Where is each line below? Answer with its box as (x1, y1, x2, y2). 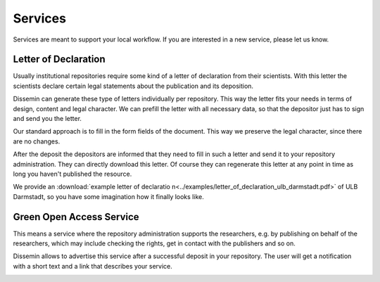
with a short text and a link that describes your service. (13, 262, 172, 270)
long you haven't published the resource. (13, 169, 132, 178)
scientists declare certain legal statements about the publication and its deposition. (13, 82, 253, 90)
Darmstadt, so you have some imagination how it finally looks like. (13, 192, 204, 200)
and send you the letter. (13, 115, 82, 123)
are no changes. (13, 137, 61, 146)
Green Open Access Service (13, 211, 140, 223)
